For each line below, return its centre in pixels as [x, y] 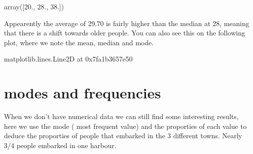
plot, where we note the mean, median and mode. [79, 42]
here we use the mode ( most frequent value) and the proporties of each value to [125, 126]
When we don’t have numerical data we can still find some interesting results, [121, 116]
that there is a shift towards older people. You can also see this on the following [125, 33]
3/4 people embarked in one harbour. [60, 145]
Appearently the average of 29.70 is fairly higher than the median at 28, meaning [127, 23]
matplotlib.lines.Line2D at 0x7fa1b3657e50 [68, 59]
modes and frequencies [83, 93]
